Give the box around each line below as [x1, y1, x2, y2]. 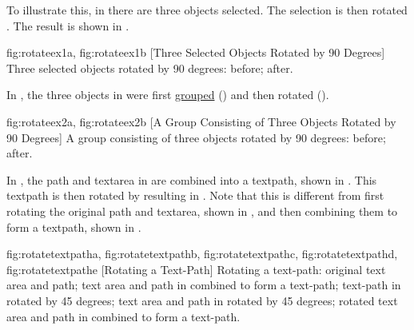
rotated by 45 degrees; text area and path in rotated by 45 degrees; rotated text [6, 292, 398, 308]
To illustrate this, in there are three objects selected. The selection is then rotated [6, 2, 408, 18]
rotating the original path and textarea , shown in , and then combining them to [6, 202, 398, 219]
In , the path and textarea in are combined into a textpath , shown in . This [6, 171, 377, 188]
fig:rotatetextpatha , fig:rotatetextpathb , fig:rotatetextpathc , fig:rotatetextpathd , [6, 245, 398, 262]
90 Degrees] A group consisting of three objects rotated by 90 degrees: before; [6, 129, 386, 145]
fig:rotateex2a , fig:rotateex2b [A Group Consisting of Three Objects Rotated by [6, 113, 396, 129]
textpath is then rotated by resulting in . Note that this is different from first [6, 187, 384, 204]
